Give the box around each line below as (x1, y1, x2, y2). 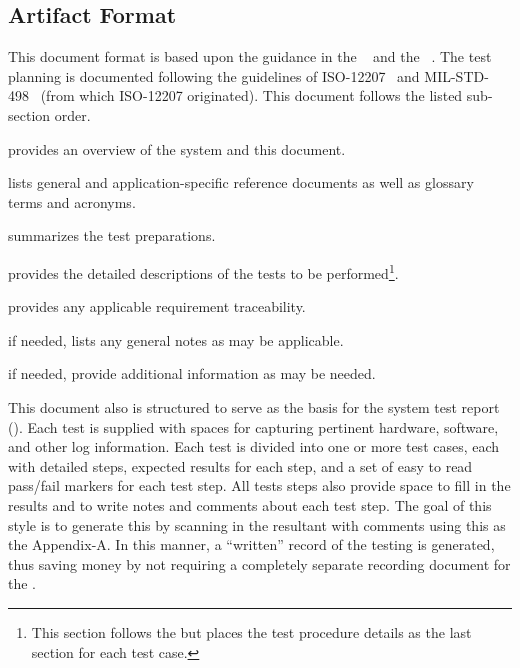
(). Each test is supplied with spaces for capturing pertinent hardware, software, (8, 416, 499, 437)
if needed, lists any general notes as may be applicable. (8, 329, 344, 350)
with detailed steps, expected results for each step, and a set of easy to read (8, 455, 473, 476)
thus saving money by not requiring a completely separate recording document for (8, 553, 511, 574)
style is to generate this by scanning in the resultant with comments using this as (8, 514, 506, 535)
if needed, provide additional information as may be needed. (8, 363, 376, 384)
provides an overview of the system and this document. (8, 138, 346, 159)
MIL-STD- (424, 65, 489, 86)
